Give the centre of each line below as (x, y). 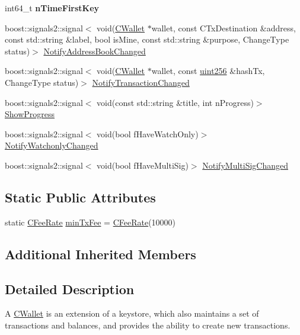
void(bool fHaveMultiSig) (143, 165)
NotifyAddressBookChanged (95, 51)
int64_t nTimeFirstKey (52, 8)
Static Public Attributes (80, 197)
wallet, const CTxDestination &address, (224, 28)
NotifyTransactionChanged (141, 82)
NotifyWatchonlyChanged (52, 145)
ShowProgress (30, 114)
